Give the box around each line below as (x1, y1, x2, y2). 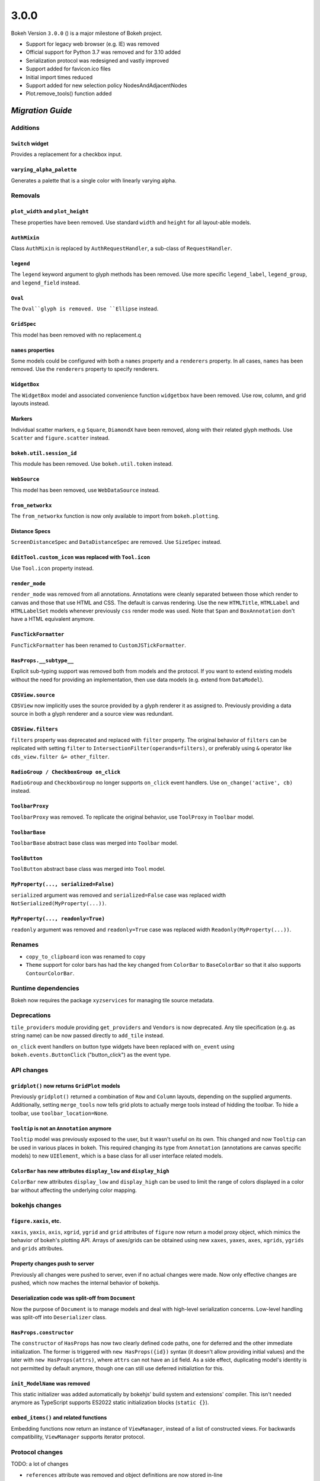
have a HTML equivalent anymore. (11, 616, 95, 623)
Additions (11, 124, 40, 132)
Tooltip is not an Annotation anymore (11, 1124, 112, 1131)
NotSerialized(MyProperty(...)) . (11, 900, 107, 907)
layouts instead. (11, 400, 50, 407)
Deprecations (11, 1011, 51, 1020)
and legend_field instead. (11, 279, 81, 286)
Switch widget (11, 140, 49, 147)
